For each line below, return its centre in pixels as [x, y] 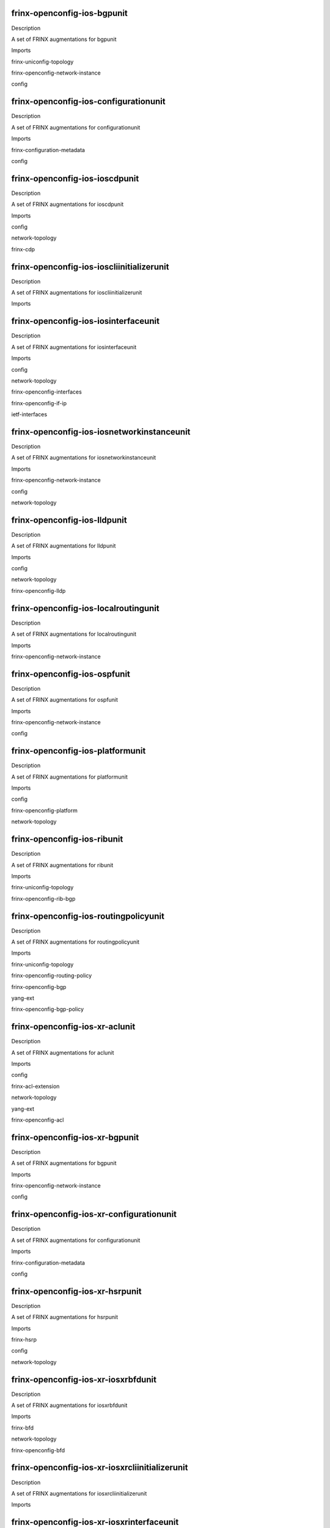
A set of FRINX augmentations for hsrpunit [65, 1317]
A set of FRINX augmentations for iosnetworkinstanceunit [84, 458]
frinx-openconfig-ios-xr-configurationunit [94, 1214]
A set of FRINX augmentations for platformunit [70, 777]
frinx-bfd [22, 1428]
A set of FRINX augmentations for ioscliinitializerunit [77, 293]
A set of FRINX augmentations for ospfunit [65, 700]
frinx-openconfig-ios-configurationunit [88, 102]
